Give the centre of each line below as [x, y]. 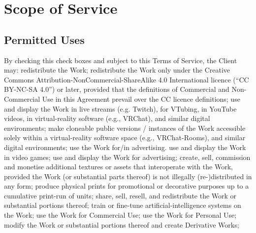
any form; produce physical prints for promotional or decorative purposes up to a [127, 186]
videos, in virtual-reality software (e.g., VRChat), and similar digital [107, 118]
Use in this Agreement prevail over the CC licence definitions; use [141, 98]
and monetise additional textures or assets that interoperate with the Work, [118, 167]
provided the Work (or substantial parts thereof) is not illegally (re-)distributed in [128, 176]
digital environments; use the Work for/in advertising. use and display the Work [125, 147]
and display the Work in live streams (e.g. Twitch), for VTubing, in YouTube [120, 108]
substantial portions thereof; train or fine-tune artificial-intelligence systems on [123, 205]
